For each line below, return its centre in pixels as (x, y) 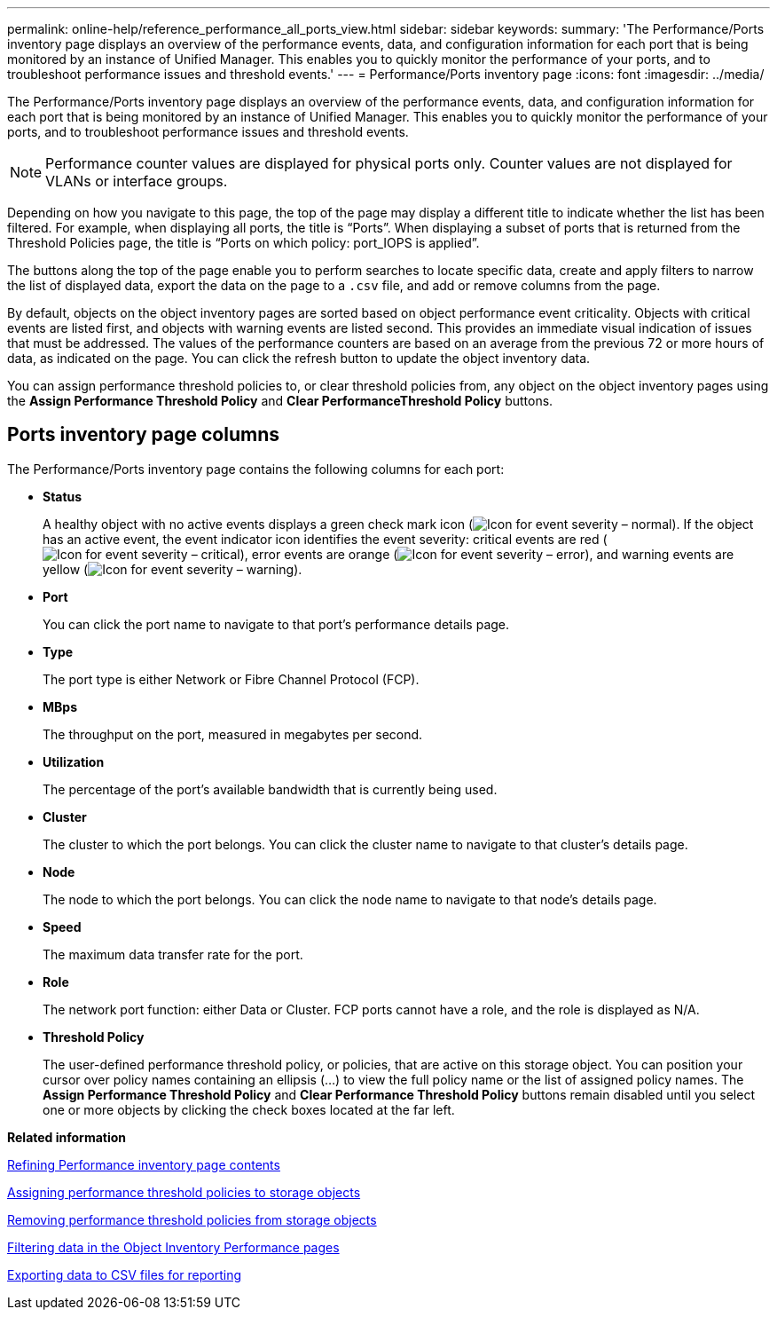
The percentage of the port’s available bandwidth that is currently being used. (270, 789)
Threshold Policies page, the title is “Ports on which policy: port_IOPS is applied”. (243, 243)
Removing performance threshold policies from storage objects (192, 1219)
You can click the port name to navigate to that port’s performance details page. (276, 624)
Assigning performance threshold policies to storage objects (184, 1192)
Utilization (74, 761)
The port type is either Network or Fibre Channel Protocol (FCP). (231, 679)
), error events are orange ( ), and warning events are (487, 554)
